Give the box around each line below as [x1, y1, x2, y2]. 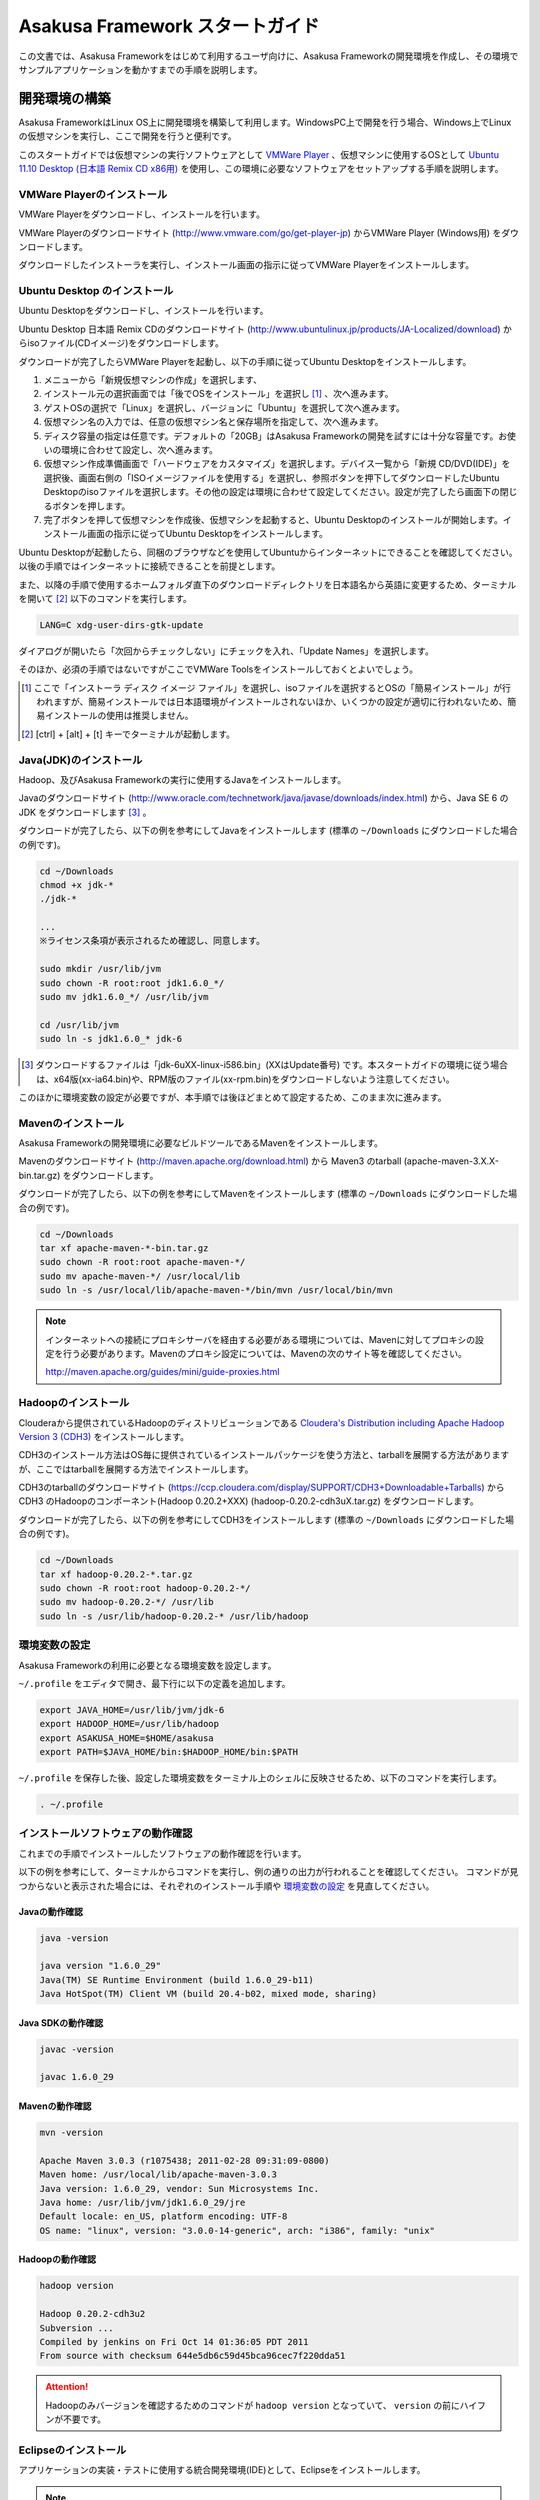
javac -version [39, 2043, 114, 2055]
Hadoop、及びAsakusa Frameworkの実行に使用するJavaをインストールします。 [18, 773, 347, 785]
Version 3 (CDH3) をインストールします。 [18, 1430, 190, 1442]
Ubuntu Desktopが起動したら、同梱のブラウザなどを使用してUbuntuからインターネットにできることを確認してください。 [18, 546, 518, 558]
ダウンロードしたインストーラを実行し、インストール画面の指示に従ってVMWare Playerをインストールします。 [18, 259, 475, 271]
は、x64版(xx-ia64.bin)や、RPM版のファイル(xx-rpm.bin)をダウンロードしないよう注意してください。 [36, 1073, 455, 1085]
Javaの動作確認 [18, 1905, 84, 1917]
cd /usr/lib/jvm [39, 1019, 120, 1030]
